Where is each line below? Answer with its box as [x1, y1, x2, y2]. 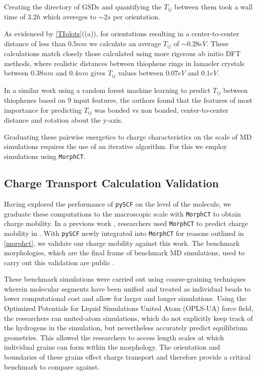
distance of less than [4, 38, 66, 48]
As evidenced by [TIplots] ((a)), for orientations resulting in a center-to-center [4, 28, 239, 39]
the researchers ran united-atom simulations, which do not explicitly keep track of [4, 312, 253, 323]
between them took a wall [174, 1, 253, 11]
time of [4, 11, 26, 22]
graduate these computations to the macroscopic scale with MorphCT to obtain [4, 208, 241, 219]
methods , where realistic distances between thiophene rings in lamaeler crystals [4, 58, 245, 68]
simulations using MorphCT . [4, 151, 86, 161]
